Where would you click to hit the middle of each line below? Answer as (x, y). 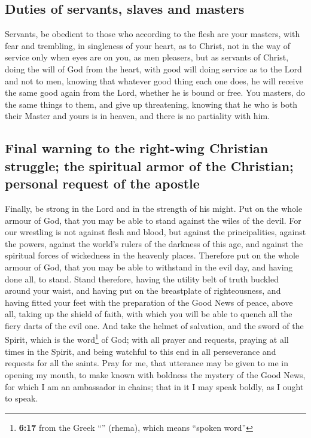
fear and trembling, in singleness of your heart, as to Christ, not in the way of (147, 45)
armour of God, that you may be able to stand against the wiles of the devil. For (153, 220)
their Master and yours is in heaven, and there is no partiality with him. (138, 116)
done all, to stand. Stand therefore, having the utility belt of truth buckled (142, 279)
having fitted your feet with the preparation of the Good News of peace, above (149, 302)
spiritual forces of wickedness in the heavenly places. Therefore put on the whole (152, 255)
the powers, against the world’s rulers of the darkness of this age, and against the (154, 243)
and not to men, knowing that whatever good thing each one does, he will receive (154, 80)
